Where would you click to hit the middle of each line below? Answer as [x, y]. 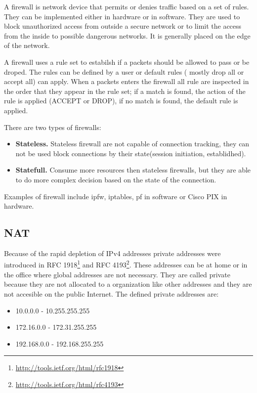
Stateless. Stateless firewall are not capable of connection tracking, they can [132, 144]
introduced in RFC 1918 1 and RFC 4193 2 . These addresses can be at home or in [126, 264]
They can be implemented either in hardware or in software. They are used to [122, 16]
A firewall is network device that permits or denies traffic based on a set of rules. [127, 6]
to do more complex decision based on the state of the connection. [116, 179]
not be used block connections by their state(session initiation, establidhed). [131, 153]
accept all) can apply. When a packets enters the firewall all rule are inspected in [127, 81]
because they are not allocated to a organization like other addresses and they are [128, 284]
